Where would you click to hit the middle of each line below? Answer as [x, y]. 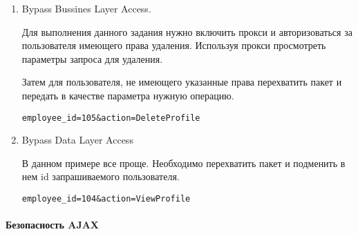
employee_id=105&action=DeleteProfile [111, 118]
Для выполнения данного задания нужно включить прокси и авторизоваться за [187, 31]
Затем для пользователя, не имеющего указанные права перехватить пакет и [182, 82]
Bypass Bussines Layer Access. [86, 8]
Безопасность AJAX [53, 225]
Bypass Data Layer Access [77, 140]
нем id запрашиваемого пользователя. [101, 176]
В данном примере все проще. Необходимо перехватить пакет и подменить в [183, 163]
